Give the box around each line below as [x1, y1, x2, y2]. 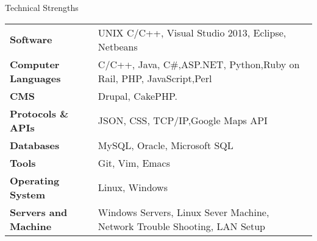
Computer [10, 57, 60, 71]
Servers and [10, 204, 68, 219]
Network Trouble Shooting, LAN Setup [98, 218, 265, 233]
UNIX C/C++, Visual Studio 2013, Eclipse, [98, 25, 287, 40]
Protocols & [10, 106, 69, 120]
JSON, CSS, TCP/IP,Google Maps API [98, 113, 268, 128]
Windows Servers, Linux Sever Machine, [98, 204, 269, 219]
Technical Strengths [5, 1, 79, 13]
